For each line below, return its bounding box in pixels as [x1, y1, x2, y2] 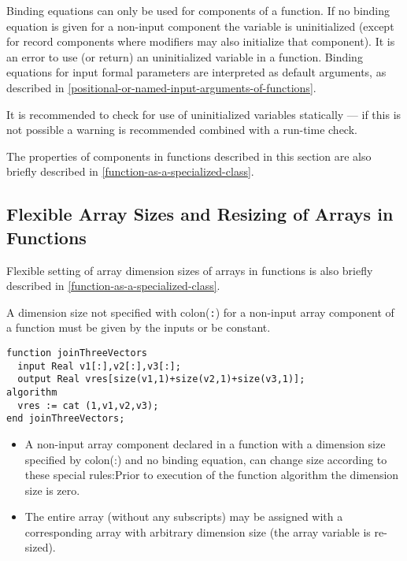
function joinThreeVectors [6, 347, 147, 359]
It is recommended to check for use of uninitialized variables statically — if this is [6, 106, 401, 122]
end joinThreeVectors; [6, 413, 125, 425]
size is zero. [24, 481, 80, 498]
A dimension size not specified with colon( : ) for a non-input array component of [6, 303, 394, 320]
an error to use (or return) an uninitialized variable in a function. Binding [6, 48, 363, 65]
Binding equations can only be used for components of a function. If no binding [6, 2, 390, 18]
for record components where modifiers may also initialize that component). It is [6, 33, 395, 50]
